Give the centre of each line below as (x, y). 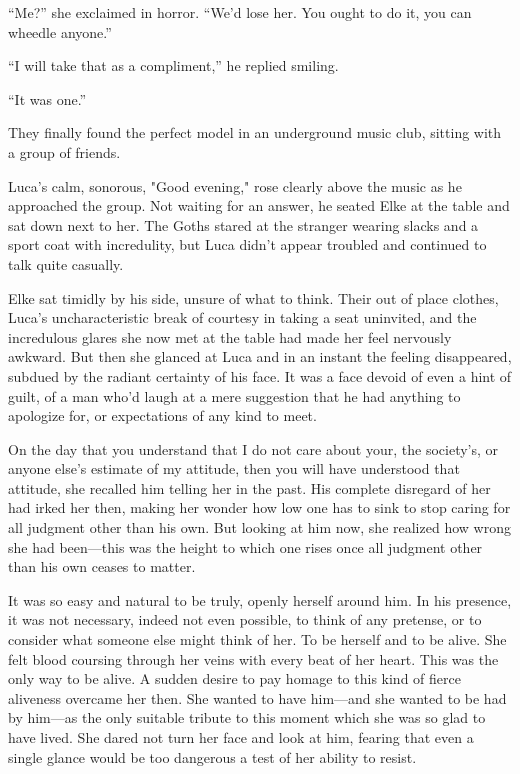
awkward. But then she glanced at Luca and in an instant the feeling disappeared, (260, 356)
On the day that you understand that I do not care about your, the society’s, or (253, 448)
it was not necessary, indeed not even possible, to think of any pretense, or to (245, 619)
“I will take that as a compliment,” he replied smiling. (173, 65)
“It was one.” (47, 98)
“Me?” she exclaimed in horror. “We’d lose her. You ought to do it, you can (240, 12)
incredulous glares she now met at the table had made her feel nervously (230, 336)
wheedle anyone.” (60, 31)
